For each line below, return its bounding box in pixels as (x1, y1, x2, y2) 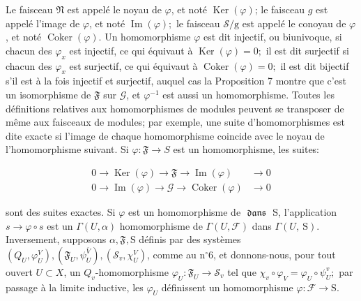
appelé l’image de (6, 15, 80, 30)
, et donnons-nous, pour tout (213, 247, 336, 261)
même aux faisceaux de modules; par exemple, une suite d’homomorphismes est (6, 115, 345, 129)
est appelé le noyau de (67, 2, 162, 16)
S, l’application (272, 205, 337, 219)
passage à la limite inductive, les (6, 279, 144, 294)
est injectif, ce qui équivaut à (69, 43, 193, 57)
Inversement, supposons (6, 232, 107, 247)
